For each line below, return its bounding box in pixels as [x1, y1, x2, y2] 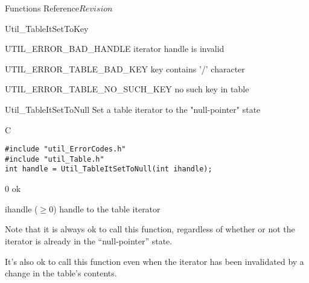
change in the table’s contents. [5, 267, 117, 279]
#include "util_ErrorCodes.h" [5, 145, 126, 154]
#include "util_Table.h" [5, 154, 104, 164]
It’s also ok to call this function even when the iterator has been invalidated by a [5, 255, 304, 267]
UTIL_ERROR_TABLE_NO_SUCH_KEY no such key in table [5, 83, 249, 95]
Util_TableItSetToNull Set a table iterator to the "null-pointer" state [5, 103, 261, 115]
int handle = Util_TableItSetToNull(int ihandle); [5, 165, 212, 174]
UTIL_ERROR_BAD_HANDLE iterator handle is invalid [5, 42, 225, 55]
